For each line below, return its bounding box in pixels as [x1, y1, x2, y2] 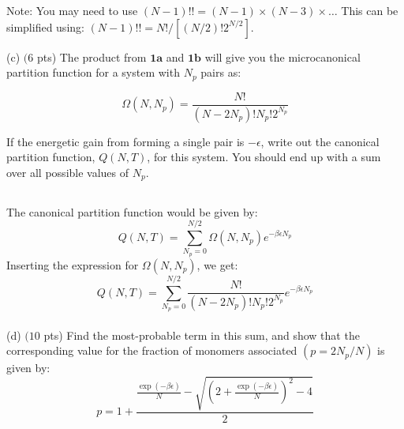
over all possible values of [6, 164, 129, 180]
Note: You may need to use [6, 2, 138, 18]
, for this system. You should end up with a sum [147, 149, 381, 165]
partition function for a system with [6, 64, 180, 81]
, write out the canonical [260, 133, 380, 149]
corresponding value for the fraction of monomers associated [6, 342, 297, 359]
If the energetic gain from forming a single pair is [6, 133, 245, 149]
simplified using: [6, 18, 84, 35]
